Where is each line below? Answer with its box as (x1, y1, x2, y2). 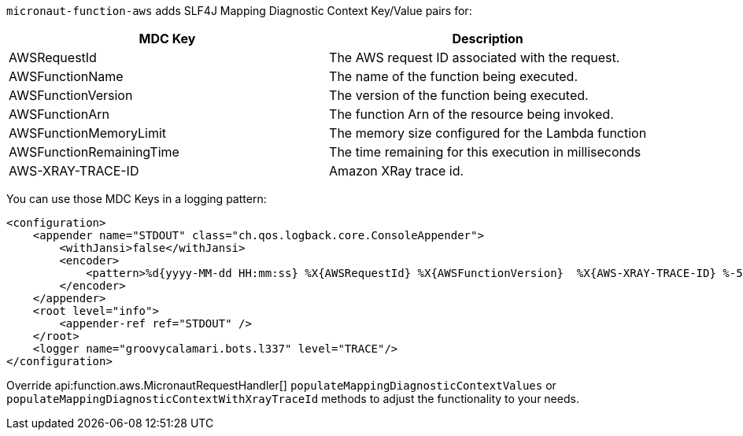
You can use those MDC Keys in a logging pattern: (6, 192, 267, 205)
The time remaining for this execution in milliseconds (329, 144, 641, 160)
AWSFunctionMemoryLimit (9, 125, 167, 141)
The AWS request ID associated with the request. (329, 50, 620, 65)
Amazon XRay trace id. (329, 163, 464, 179)
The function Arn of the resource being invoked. (329, 106, 614, 122)
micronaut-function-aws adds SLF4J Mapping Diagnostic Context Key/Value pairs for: (6, 4, 472, 17)
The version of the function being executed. (329, 87, 589, 103)
